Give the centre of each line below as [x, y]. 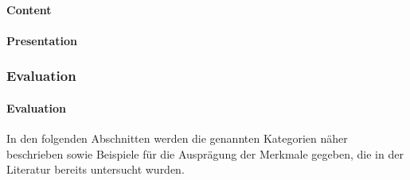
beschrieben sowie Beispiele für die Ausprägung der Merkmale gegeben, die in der [205, 153]
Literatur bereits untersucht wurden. [96, 169]
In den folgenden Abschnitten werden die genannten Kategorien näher [177, 138]
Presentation [42, 40]
